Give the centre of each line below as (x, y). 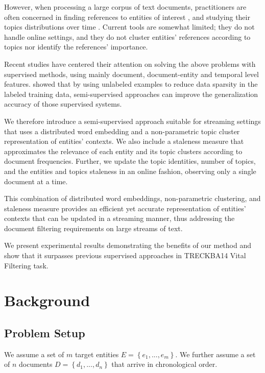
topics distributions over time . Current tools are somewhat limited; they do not (129, 27)
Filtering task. (26, 265)
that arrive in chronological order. (164, 364)
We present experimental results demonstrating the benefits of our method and (128, 245)
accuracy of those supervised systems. (63, 104)
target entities (97, 354)
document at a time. (36, 181)
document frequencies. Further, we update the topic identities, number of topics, (130, 161)
